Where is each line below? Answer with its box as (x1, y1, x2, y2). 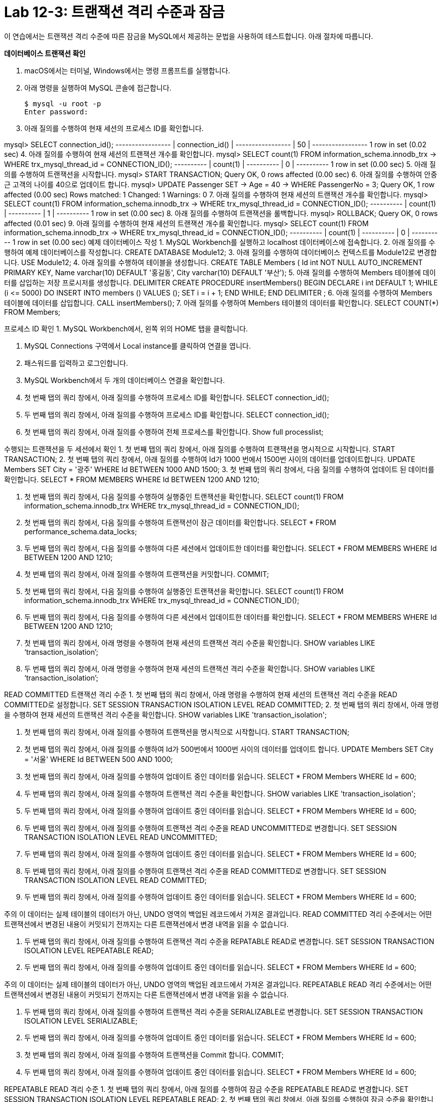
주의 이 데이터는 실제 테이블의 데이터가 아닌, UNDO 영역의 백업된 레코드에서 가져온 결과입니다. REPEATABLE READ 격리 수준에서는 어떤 (4, 980, 432, 989)
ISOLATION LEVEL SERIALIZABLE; (24, 1016, 138, 1025)
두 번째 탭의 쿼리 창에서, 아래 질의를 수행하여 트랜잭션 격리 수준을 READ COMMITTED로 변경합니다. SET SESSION (24, 866, 386, 875)
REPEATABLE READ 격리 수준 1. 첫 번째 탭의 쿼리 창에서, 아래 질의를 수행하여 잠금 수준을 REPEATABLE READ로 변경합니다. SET (4, 1084, 409, 1093)
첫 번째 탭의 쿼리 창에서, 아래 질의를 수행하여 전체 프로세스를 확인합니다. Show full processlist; (24, 427, 324, 436)
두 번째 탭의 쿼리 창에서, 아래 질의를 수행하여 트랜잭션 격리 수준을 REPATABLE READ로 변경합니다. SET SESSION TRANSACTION (24, 937, 434, 946)
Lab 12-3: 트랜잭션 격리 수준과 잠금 (4, 4, 225, 21)
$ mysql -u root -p (24, 99, 101, 108)
